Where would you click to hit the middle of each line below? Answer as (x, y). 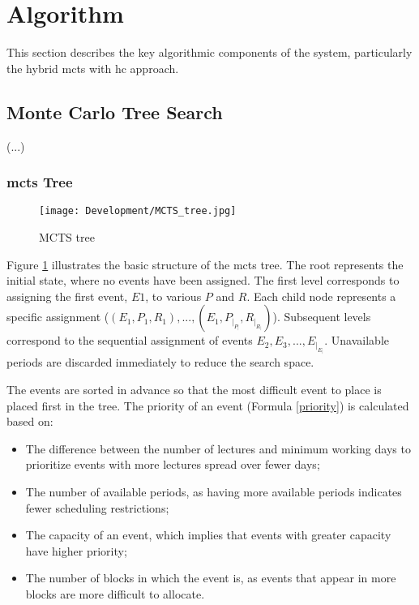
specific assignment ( (58, 317)
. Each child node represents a (321, 296)
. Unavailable (357, 340)
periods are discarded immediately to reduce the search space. (160, 362)
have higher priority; (76, 550)
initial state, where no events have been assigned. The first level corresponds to (203, 280)
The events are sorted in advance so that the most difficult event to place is (194, 390)
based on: (30, 421)
